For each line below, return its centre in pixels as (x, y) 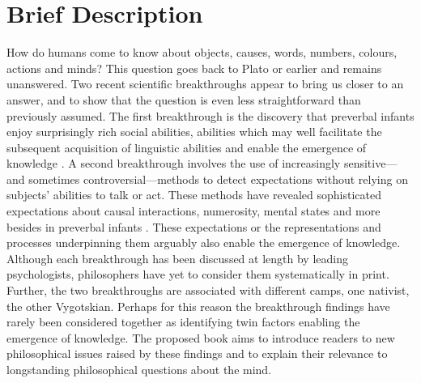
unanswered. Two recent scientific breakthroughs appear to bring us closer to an (205, 84)
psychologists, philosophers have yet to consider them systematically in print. (198, 274)
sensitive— (370, 163)
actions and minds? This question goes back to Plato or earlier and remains (194, 68)
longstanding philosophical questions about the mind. (139, 369)
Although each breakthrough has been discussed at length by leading (177, 258)
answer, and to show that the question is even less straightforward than (184, 99)
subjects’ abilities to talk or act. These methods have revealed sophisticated (194, 195)
